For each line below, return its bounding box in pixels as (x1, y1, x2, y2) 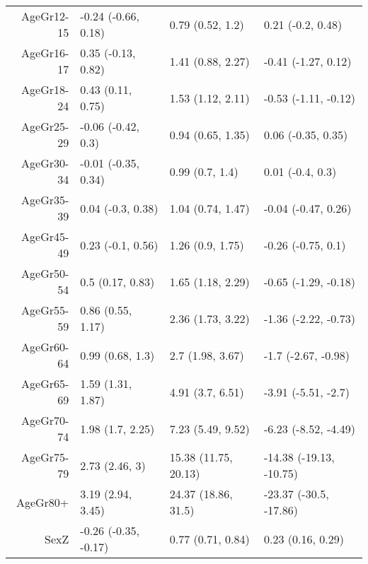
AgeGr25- (21, 118, 69, 134)
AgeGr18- (21, 81, 69, 98)
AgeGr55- (21, 302, 69, 318)
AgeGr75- (21, 449, 69, 465)
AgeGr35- (21, 192, 69, 208)
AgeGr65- (21, 375, 69, 392)
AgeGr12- (21, 8, 69, 24)
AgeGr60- (21, 339, 69, 355)
